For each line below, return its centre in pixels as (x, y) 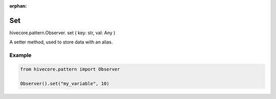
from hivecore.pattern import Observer (70, 69)
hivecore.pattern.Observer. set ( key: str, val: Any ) (62, 33)
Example (20, 55)
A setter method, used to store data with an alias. (61, 42)
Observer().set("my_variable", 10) (65, 83)
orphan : (18, 6)
